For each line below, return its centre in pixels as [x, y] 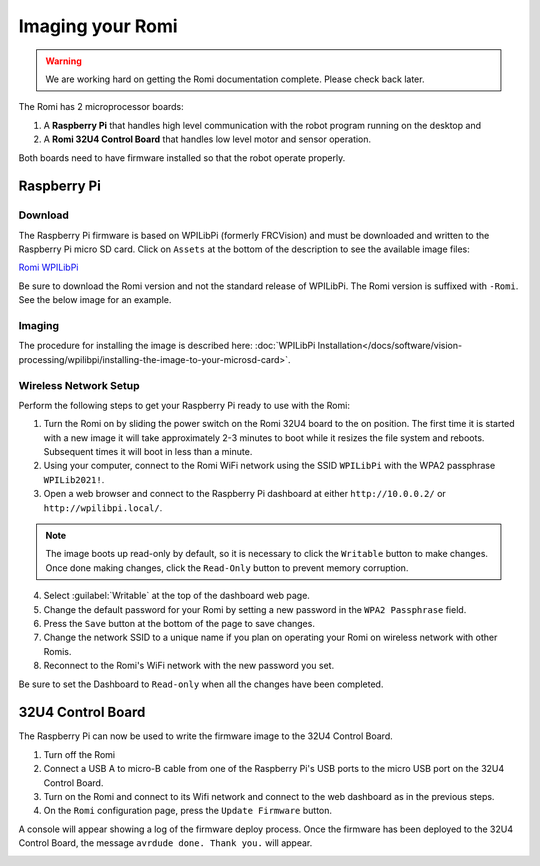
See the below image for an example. [95, 300]
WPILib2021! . [74, 479]
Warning [63, 61]
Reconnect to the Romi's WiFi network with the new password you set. [189, 666]
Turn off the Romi [79, 754]
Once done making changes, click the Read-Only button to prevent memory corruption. [227, 567]
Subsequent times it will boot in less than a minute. [148, 452]
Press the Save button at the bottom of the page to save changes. [179, 623]
